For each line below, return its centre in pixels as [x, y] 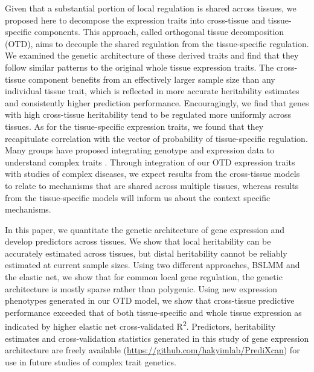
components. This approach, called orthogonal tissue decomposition [159, 32]
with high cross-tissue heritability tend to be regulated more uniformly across [148, 114]
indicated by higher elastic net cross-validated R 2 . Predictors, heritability [140, 325]
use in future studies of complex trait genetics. [91, 361]
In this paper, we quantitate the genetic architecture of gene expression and [145, 229]
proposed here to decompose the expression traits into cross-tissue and [135, 20]
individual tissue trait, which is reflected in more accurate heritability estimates [152, 91]
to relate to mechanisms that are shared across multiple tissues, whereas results [152, 185]
